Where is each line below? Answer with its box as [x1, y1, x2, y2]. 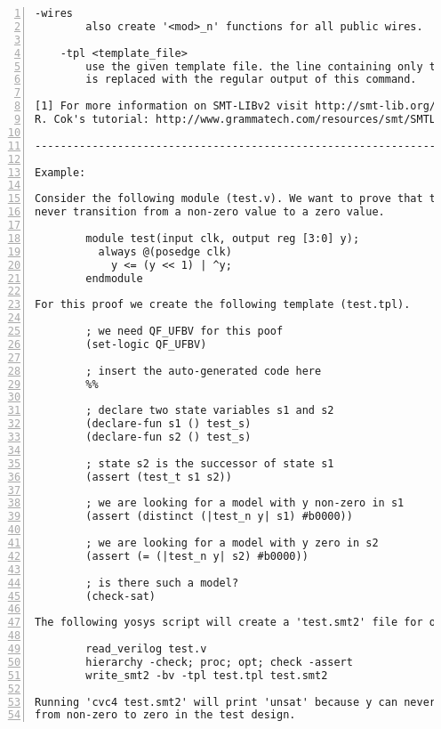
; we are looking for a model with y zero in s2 [85, 537, 379, 549]
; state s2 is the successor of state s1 [85, 457, 334, 470]
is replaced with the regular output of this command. [85, 73, 417, 86]
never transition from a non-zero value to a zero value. [35, 206, 385, 219]
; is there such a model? [85, 576, 239, 589]
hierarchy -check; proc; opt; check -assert [85, 655, 353, 668]
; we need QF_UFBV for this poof [85, 325, 284, 337]
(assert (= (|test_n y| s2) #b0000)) [85, 549, 309, 563]
